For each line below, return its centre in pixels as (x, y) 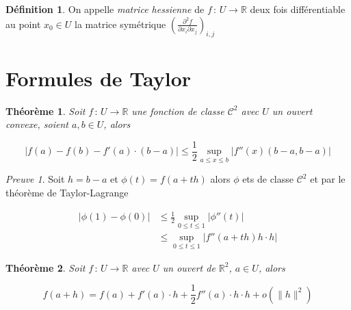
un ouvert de (189, 267)
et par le (328, 179)
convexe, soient (37, 124)
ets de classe (268, 179)
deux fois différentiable (298, 9)
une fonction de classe (178, 111)
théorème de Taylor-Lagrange (67, 192)
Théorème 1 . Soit (45, 111)
